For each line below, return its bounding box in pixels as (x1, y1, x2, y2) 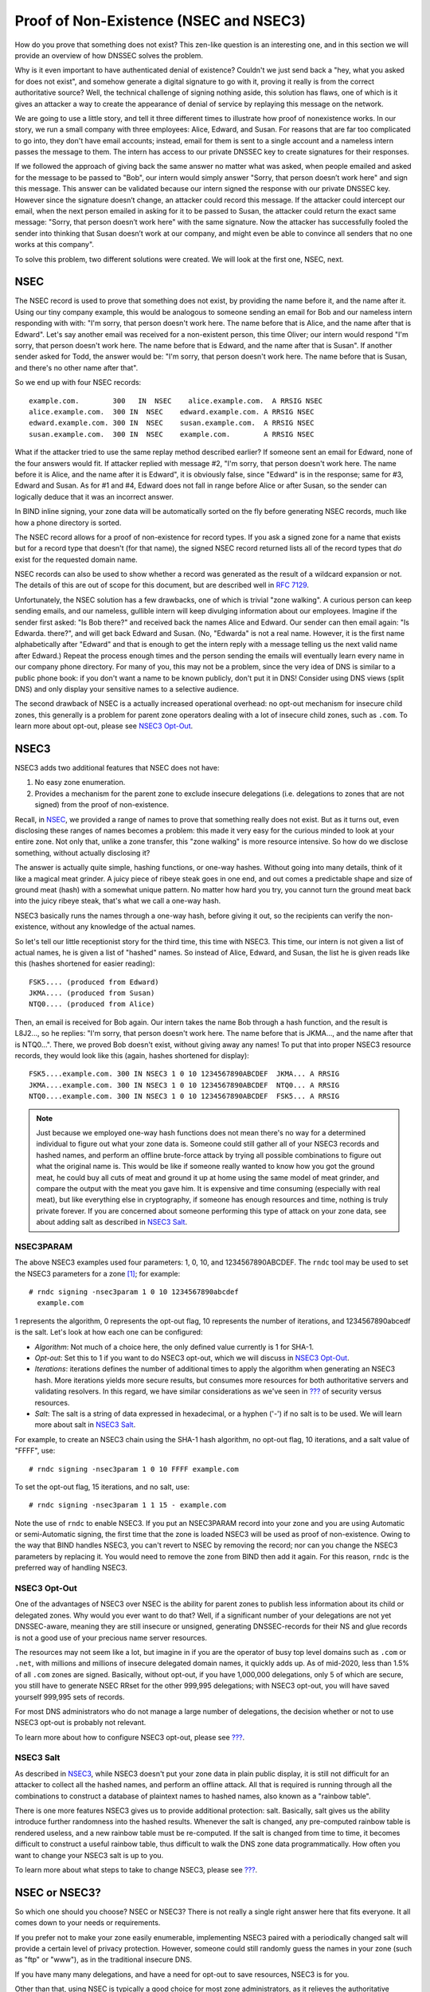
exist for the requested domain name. (14, 555, 139, 564)
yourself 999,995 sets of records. (14, 1692, 125, 1701)
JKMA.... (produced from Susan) (29, 989, 155, 998)
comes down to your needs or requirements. (14, 1918, 161, 1927)
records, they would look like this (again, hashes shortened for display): (14, 1051, 250, 1061)
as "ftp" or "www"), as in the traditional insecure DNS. (14, 1955, 193, 1964)
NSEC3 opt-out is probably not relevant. (14, 1718, 147, 1727)
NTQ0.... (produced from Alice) (29, 1000, 155, 1009)
